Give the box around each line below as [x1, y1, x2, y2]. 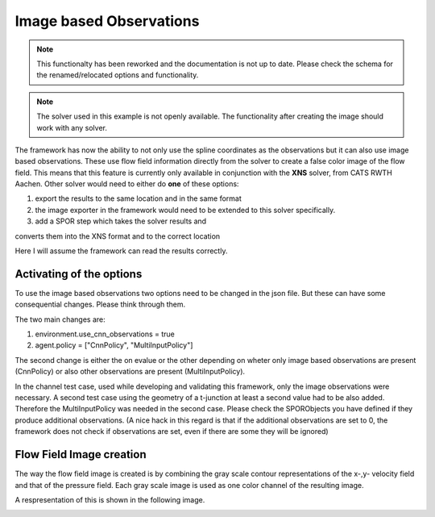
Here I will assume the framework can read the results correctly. [14, 246, 228, 256]
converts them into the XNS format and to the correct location [14, 231, 221, 241]
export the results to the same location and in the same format [35, 194, 242, 203]
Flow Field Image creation [14, 448, 147, 461]
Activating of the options [14, 267, 143, 281]
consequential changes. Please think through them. [14, 299, 185, 310]
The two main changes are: [14, 315, 106, 324]
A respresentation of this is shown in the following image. [14, 494, 205, 504]
